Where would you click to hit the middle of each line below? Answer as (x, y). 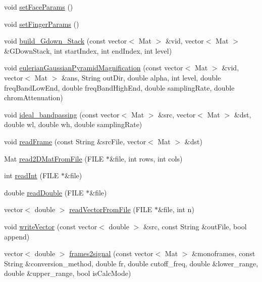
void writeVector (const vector (51, 226)
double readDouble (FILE (44, 192)
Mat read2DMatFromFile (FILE (54, 158)
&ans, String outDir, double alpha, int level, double (141, 77)
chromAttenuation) (34, 97)
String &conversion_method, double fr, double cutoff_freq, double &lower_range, (131, 263)
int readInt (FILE (32, 175)
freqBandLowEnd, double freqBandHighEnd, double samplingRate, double (119, 87)
